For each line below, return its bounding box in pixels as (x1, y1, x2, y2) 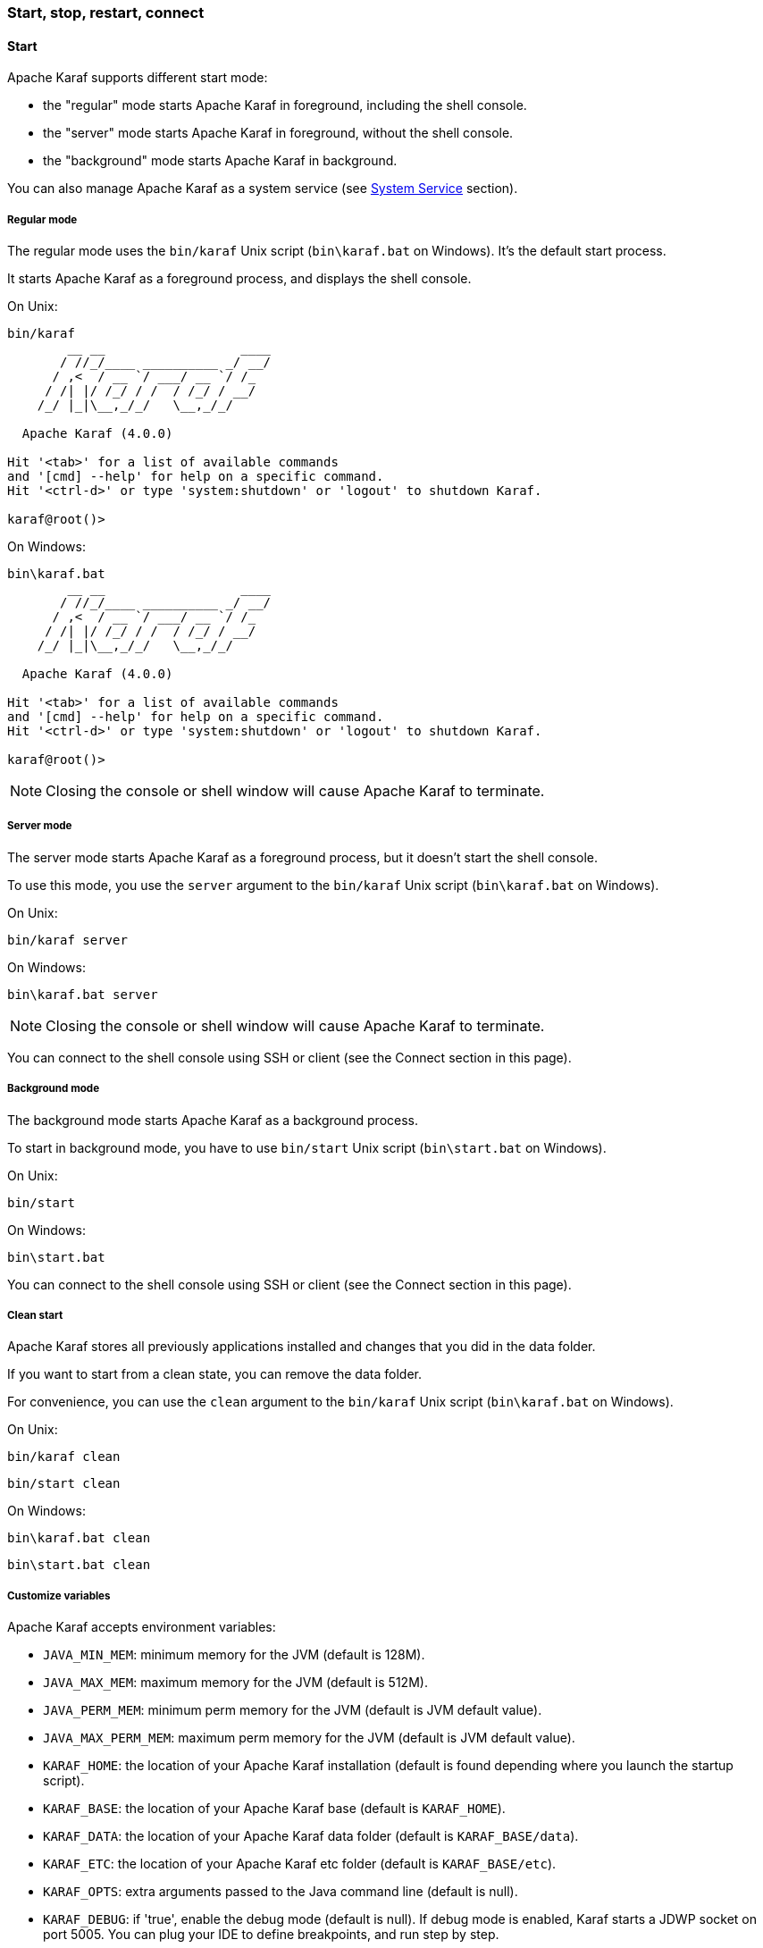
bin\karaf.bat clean (7, 1531, 151, 1546)
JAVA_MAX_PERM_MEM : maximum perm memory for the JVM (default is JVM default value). (43, 1730, 575, 1746)
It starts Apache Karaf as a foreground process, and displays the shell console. (7, 271, 472, 286)
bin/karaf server (7, 932, 128, 947)
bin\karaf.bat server (7, 987, 158, 1002)
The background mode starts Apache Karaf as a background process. (7, 1112, 419, 1128)
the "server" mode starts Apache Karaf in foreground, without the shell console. (43, 125, 514, 141)
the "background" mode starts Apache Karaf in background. (43, 153, 398, 169)
